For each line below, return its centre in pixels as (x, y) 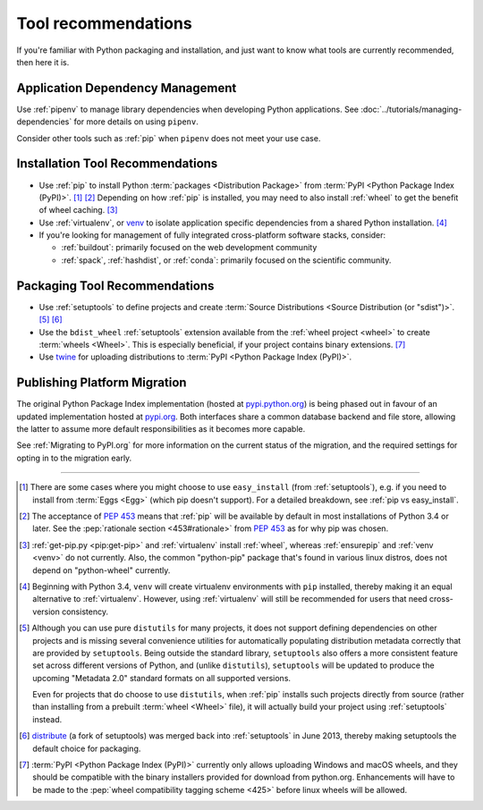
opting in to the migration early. (74, 458)
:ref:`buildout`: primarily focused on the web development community (189, 248)
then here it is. (43, 62)
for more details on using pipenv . (136, 122)
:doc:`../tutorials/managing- (411, 109)
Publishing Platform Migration (102, 383)
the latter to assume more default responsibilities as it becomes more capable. (161, 429)
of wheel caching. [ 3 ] (78, 210)
